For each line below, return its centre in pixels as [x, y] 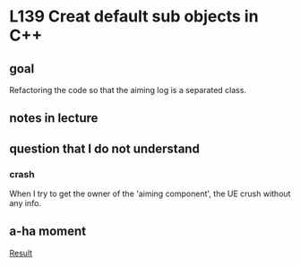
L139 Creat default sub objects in [134, 17]
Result [21, 253]
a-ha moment [48, 232]
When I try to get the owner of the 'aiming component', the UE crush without [150, 194]
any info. [26, 203]
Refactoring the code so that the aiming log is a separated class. [128, 90]
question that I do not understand [104, 148]
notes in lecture [54, 118]
